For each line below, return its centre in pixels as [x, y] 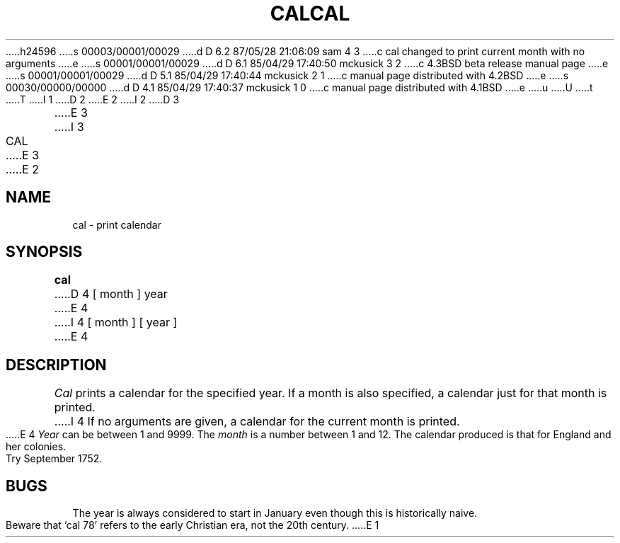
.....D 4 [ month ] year [111, 294]
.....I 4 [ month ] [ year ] [116, 322]
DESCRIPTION [56, 365]
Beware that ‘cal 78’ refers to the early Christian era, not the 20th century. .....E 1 [193, 525]
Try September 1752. [54, 459]
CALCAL [310, 13]
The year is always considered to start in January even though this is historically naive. [275, 513]
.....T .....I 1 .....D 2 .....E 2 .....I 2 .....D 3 [93, 99]
